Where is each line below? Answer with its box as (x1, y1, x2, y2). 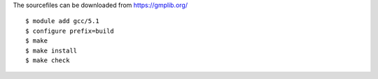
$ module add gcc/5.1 (25, 17, 99, 25)
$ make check (25, 56, 70, 64)
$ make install (25, 46, 78, 55)
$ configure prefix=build (25, 27, 115, 35)
